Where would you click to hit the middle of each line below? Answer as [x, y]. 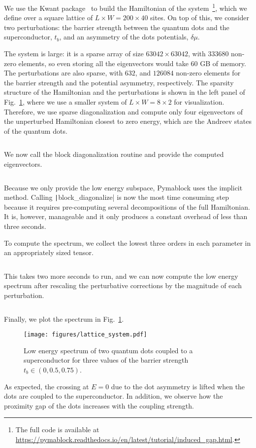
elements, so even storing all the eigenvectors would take [103, 63]
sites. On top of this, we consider [200, 18]
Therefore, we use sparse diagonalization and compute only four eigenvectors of [124, 111]
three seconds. [25, 226]
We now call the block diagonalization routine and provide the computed [114, 154]
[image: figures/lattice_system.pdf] [85, 335]
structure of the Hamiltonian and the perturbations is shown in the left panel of [125, 92]
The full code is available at [57, 429]
